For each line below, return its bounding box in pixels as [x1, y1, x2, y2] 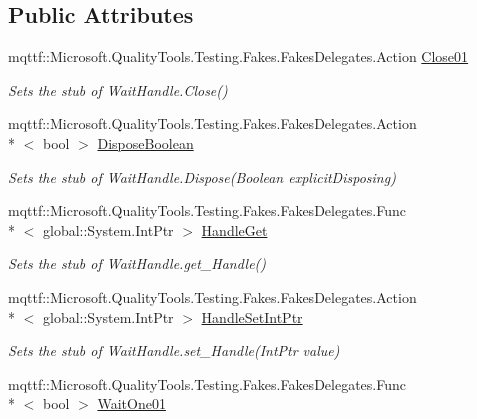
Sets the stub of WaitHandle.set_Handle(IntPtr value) [8, 340, 340, 361]
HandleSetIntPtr [201, 306, 303, 327]
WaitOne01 [97, 393, 166, 414]
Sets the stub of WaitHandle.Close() [8, 79, 228, 100]
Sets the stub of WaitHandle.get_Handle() [8, 253, 267, 274]
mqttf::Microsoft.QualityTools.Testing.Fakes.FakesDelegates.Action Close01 [8, 46, 469, 67]
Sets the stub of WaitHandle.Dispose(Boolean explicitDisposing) [8, 166, 396, 187]
